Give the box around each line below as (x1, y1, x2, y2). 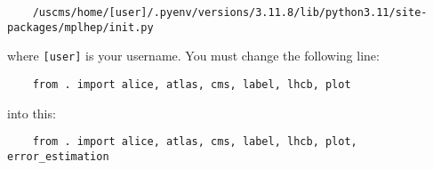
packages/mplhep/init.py (7, 20, 154, 34)
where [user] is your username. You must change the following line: (7, 46, 380, 65)
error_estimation (7, 150, 109, 163)
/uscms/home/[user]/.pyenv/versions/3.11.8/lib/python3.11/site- (32, 6, 428, 19)
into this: (7, 103, 56, 122)
